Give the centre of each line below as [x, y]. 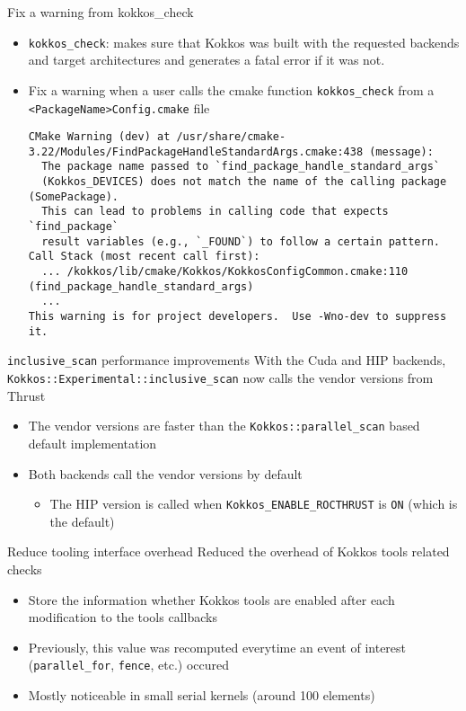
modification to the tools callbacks [123, 617]
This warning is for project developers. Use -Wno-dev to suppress [237, 317]
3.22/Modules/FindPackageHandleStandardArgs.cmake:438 [196, 151]
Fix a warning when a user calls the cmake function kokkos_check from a [231, 89]
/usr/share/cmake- [231, 137]
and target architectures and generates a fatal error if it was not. [207, 60]
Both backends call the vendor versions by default [165, 473]
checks [25, 569]
